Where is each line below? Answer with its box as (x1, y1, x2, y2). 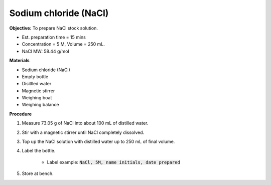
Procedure (9, 111, 32, 117)
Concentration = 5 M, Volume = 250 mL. (22, 41, 105, 47)
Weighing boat (22, 95, 52, 101)
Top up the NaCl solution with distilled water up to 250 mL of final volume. (22, 138, 175, 145)
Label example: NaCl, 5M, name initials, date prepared (47, 159, 180, 165)
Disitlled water (22, 81, 52, 87)
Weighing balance (22, 102, 59, 108)
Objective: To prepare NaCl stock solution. (9, 25, 98, 31)
